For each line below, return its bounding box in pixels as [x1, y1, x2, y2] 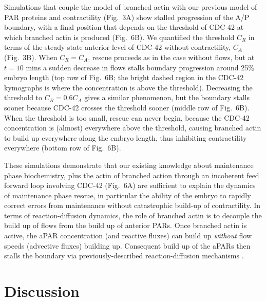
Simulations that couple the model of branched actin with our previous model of [4, 2, 257, 12]
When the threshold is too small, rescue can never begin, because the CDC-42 [4, 112, 250, 123]
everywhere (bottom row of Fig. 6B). [4, 142, 121, 153]
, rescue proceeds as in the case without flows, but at [88, 51, 255, 62]
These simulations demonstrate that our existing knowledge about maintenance [4, 159, 254, 170]
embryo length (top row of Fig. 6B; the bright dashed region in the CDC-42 [4, 72, 244, 83]
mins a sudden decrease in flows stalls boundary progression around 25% [26, 62, 254, 72]
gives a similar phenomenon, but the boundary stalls [84, 92, 250, 103]
